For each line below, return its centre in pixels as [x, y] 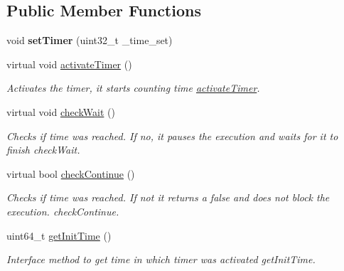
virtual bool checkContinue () [71, 173]
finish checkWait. [43, 150]
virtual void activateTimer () [69, 64]
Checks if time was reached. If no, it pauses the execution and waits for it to [172, 135]
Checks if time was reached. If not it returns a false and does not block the [168, 197]
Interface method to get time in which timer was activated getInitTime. [161, 259]
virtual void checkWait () [61, 111]
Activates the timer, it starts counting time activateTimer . [133, 88]
